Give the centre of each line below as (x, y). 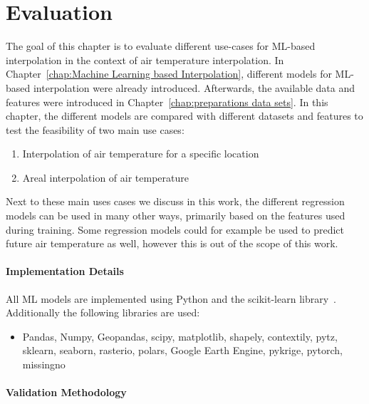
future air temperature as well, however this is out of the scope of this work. (172, 243)
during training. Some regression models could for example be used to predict (175, 229)
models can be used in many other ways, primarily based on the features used (176, 216)
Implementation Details (65, 271)
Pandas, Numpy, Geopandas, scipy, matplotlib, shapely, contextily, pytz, (180, 336)
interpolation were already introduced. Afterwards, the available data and (194, 87)
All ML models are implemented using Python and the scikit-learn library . (171, 298)
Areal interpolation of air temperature (105, 177)
